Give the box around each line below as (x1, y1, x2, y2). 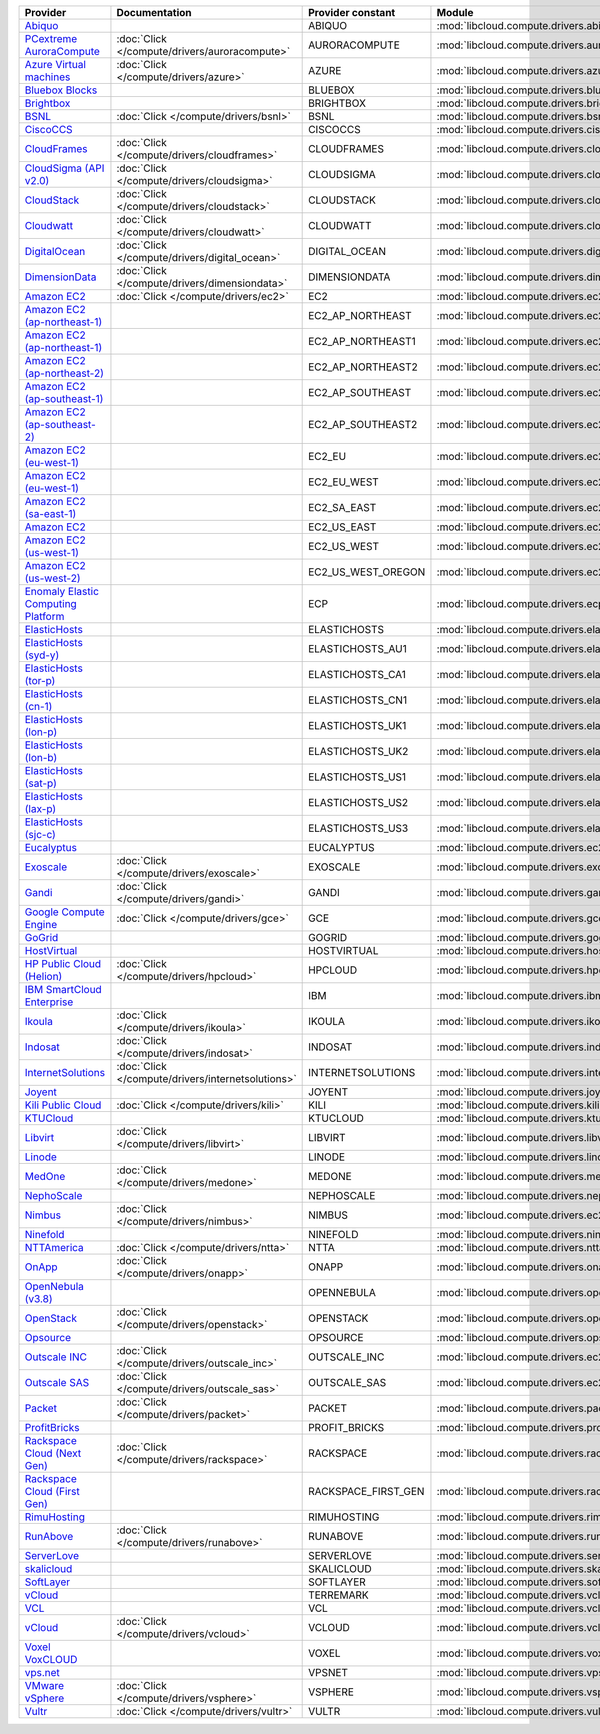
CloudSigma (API (24, 161, 105, 175)
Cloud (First (24, 1485, 80, 1498)
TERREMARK (308, 1588, 369, 1602)
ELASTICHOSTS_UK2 (308, 745, 409, 758)
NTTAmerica (24, 1241, 84, 1254)
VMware (24, 1679, 65, 1692)
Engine (24, 918, 58, 931)
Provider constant (308, 6, 396, 19)
